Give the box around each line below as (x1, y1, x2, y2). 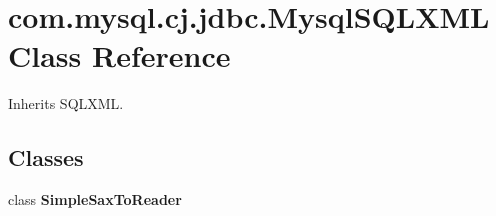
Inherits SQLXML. (8, 93, 124, 114)
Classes (8, 142, 84, 173)
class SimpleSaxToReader (8, 189, 182, 210)
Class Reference (8, 35, 231, 76)
